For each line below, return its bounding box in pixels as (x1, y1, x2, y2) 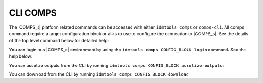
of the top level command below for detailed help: (9, 38, 109, 44)
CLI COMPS (9, 7, 57, 18)
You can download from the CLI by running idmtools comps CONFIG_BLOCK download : (9, 71, 190, 77)
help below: (9, 53, 33, 59)
